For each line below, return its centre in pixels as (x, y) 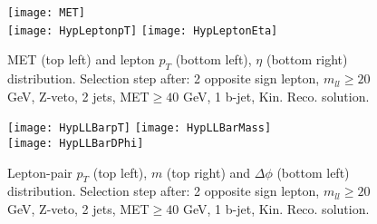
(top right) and (208, 172)
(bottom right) (307, 59)
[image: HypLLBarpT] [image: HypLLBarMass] (140, 128)
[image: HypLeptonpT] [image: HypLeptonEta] (143, 30)
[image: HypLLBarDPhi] (76, 143)
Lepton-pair (40, 172)
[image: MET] (46, 13)
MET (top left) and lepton (81, 59)
